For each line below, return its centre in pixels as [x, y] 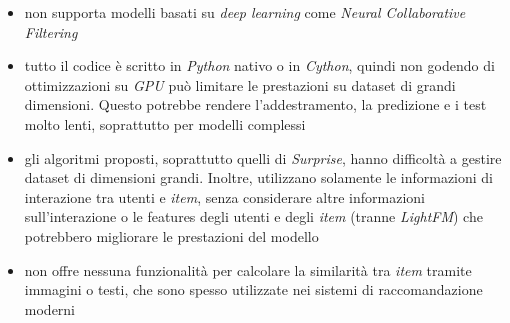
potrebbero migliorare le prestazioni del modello [171, 235]
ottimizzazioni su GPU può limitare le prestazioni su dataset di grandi [240, 84]
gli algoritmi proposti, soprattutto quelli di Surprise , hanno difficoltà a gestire [263, 157]
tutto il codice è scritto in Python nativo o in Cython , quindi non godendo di [259, 65]
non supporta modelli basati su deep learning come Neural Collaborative [245, 12]
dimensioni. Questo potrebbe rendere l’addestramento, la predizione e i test [255, 104]
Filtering [51, 31]
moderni [50, 308]
